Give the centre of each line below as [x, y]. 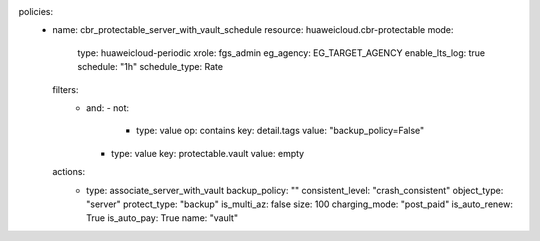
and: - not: [108, 107]
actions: [68, 172]
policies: [36, 11]
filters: [65, 89]
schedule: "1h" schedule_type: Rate [150, 67]
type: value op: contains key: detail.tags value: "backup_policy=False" [280, 131]
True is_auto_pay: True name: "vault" [162, 218]
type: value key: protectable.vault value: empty [208, 153]
